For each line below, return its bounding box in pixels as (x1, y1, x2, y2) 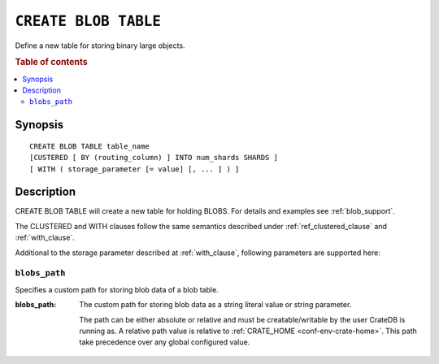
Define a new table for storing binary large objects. (15, 41, 186, 50)
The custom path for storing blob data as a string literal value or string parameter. (79, 300, 352, 310)
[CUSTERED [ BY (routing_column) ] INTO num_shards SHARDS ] (29, 153, 278, 162)
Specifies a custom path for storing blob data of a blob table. (15, 284, 219, 294)
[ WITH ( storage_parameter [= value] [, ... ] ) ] (29, 164, 240, 174)
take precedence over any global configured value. (79, 337, 250, 347)
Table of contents (15, 57, 89, 68)
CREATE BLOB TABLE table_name (29, 141, 150, 150)
